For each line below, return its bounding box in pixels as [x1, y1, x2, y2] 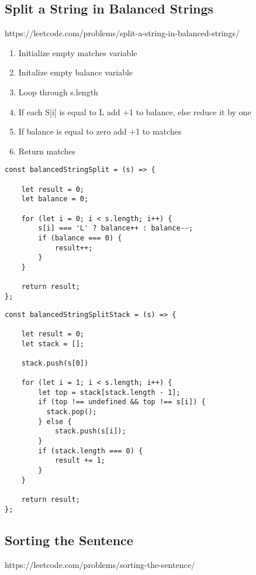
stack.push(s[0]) [21, 359, 89, 367]
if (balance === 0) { [38, 233, 122, 242]
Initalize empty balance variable [18, 66, 133, 78]
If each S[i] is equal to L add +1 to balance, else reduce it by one [18, 105, 251, 118]
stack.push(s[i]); [54, 427, 126, 436]
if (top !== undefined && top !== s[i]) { [38, 398, 206, 407]
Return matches [18, 144, 75, 157]
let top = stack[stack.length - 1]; [38, 388, 181, 397]
